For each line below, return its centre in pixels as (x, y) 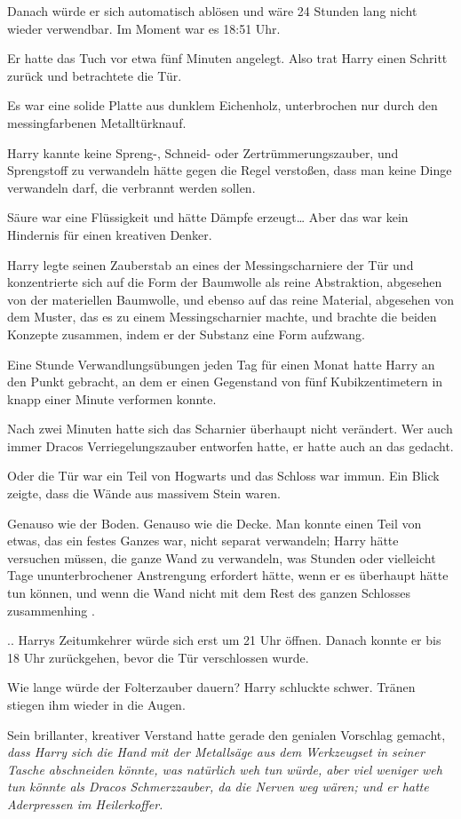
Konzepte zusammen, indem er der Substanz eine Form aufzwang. (186, 334)
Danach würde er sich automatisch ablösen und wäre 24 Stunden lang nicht (212, 11)
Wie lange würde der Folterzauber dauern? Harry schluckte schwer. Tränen (211, 687)
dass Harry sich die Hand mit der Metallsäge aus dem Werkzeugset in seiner (216, 752)
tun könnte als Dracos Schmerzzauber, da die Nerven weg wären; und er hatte (218, 787)
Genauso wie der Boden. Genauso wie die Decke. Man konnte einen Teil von (215, 523)
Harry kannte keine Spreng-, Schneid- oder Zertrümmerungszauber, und (203, 152)
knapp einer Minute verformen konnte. (112, 398)
